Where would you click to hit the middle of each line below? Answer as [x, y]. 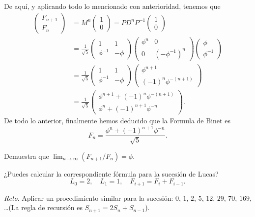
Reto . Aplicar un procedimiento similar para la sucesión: [89, 198]
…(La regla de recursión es [43, 207]
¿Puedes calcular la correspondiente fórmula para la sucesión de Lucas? [111, 173]
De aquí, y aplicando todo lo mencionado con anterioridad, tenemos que [112, 6]
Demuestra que [27, 156]
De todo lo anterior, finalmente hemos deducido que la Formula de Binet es [117, 120]
